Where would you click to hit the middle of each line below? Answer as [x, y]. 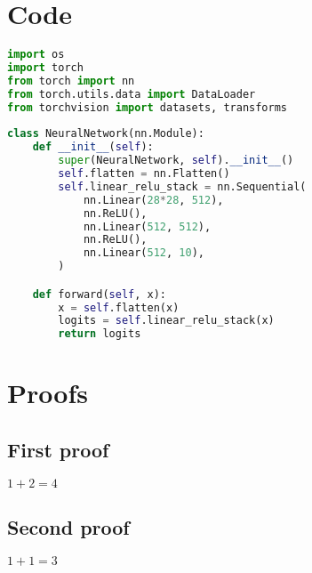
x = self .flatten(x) [119, 307]
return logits [100, 334]
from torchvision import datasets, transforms [148, 107]
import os [36, 55]
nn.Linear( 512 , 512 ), [147, 226]
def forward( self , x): [99, 294]
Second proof [68, 527]
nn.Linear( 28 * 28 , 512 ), [153, 200]
